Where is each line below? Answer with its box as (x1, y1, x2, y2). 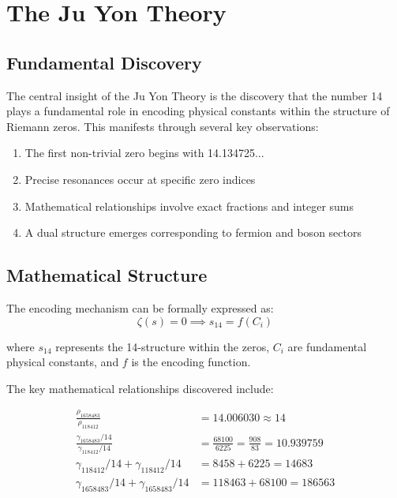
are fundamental (287, 338, 367, 354)
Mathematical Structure (6, 263, 208, 287)
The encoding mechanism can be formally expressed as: (6, 299, 274, 316)
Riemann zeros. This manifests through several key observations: (6, 118, 319, 134)
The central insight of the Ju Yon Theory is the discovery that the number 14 (6, 87, 383, 103)
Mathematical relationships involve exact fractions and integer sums (24, 197, 354, 214)
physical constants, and (6, 354, 119, 370)
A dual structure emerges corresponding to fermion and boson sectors (24, 224, 361, 241)
